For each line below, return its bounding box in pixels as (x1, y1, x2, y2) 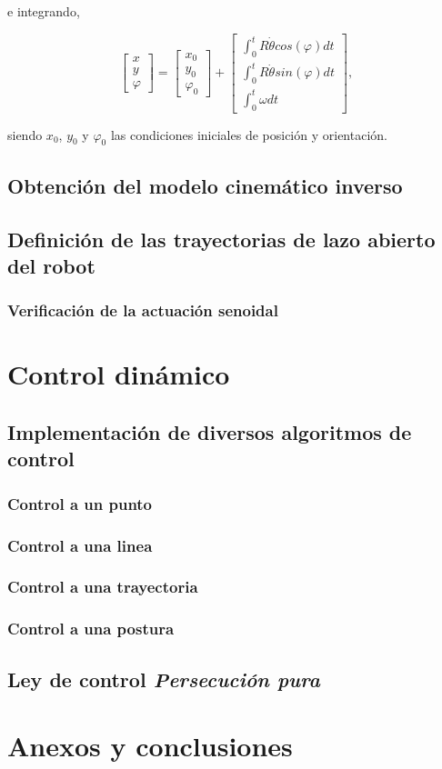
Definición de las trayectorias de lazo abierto (7, 225, 436, 253)
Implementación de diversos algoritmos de (7, 417, 412, 445)
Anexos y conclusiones (7, 727, 293, 764)
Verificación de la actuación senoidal (7, 299, 278, 322)
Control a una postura (7, 617, 175, 640)
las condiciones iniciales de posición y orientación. (110, 125, 387, 144)
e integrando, (7, 2, 80, 20)
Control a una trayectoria (7, 575, 198, 598)
